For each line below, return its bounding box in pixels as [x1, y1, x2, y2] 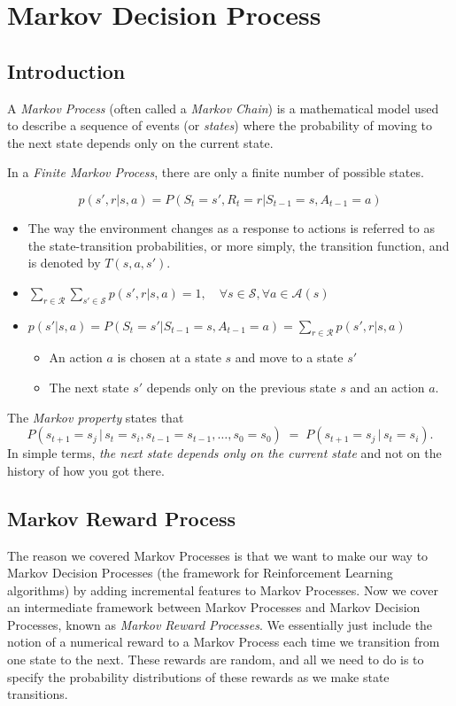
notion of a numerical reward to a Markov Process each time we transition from [7, 632, 440, 651]
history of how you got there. [7, 461, 165, 479]
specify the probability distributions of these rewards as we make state [7, 667, 390, 686]
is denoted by [27, 253, 101, 272]
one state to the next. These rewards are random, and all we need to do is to [7, 650, 424, 669]
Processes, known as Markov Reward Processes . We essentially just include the [7, 615, 433, 633]
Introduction [7, 57, 126, 84]
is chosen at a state [117, 348, 221, 367]
